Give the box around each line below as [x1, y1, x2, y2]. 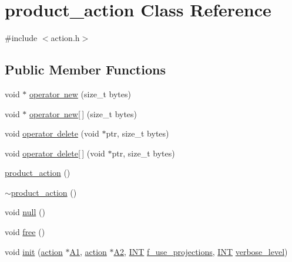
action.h [51, 32, 80, 44]
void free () [5, 226, 45, 238]
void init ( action [5, 245, 63, 257]
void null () [5, 206, 45, 218]
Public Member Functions [5, 60, 166, 79]
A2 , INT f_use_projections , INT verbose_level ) [113, 245, 288, 257]
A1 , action [69, 245, 107, 257]
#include [5, 32, 38, 44]
